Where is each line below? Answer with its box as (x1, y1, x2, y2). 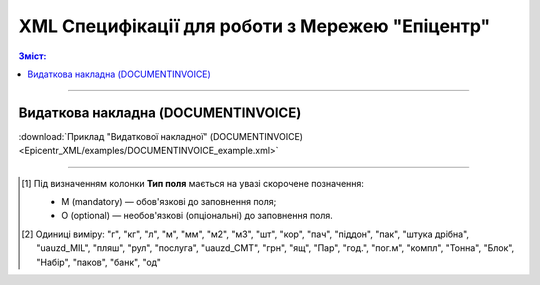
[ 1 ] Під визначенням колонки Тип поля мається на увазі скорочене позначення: (21, 177, 365, 189)
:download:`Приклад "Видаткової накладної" (18, 130, 208, 142)
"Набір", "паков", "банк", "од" (36, 256, 162, 268)
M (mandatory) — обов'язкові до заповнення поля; (61, 196, 277, 208)
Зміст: (18, 50, 47, 62)
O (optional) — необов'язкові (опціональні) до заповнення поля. (61, 210, 334, 222)
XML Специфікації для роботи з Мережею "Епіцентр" (18, 15, 491, 37)
